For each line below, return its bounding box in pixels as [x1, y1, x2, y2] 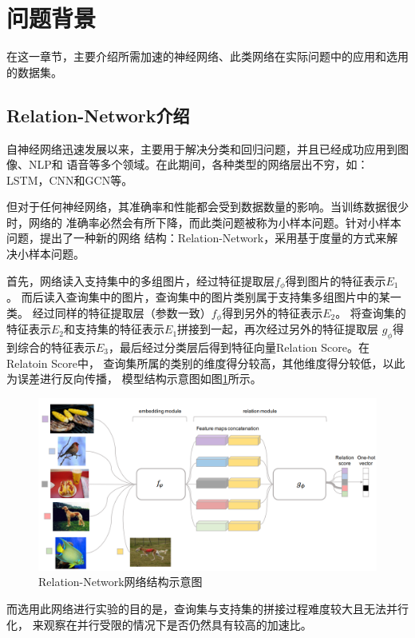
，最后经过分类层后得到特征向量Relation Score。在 [109, 338, 370, 355]
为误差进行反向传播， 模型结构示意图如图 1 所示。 [6, 370, 262, 387]
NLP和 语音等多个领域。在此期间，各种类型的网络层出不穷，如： [28, 156, 369, 173]
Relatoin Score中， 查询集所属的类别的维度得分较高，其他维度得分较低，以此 [6, 354, 405, 371]
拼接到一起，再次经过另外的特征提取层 [177, 321, 379, 337]
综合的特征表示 [17, 338, 96, 355]
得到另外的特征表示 [222, 304, 323, 321]
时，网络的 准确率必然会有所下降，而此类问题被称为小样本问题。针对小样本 [6, 213, 401, 230]
